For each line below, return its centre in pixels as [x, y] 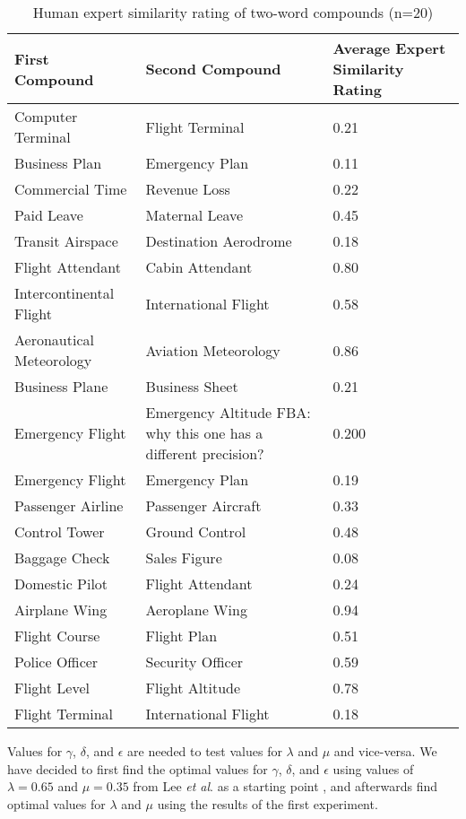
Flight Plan [181, 636]
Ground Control [196, 531]
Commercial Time [71, 189]
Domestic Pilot [61, 584]
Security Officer [194, 662]
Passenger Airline [69, 505]
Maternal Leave [194, 215]
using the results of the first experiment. [268, 803]
